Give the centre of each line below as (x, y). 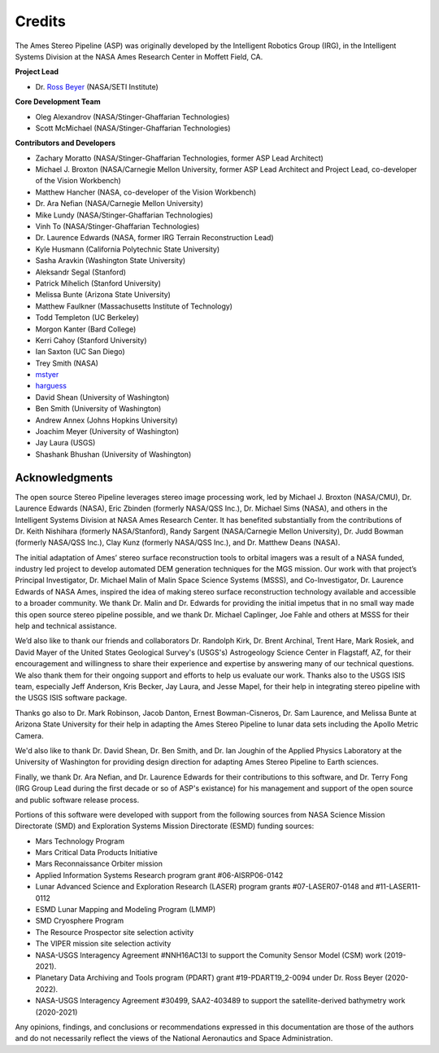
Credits (41, 21)
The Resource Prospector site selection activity (115, 932)
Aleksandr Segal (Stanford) (80, 272)
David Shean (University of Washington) (102, 397)
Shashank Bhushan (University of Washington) (113, 454)
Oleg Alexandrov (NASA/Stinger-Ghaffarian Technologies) (133, 116)
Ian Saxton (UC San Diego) (80, 352)
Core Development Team (58, 102)
